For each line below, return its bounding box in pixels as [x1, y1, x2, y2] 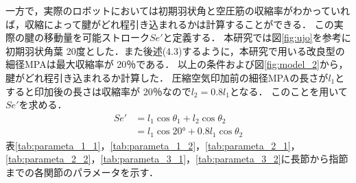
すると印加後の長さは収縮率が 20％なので [5, 84, 191, 98]
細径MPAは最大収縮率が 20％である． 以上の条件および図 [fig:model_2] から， [5, 57, 348, 71]
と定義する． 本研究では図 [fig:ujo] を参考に [163, 30, 351, 45]
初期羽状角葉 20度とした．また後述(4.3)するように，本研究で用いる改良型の [5, 43, 345, 58]
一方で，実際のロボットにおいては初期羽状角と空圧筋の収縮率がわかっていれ [5, 3, 351, 17]
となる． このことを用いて [229, 84, 348, 98]
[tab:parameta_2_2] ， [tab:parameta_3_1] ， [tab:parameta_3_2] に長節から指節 [5, 151, 348, 166]
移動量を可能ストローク [43, 30, 150, 45]
